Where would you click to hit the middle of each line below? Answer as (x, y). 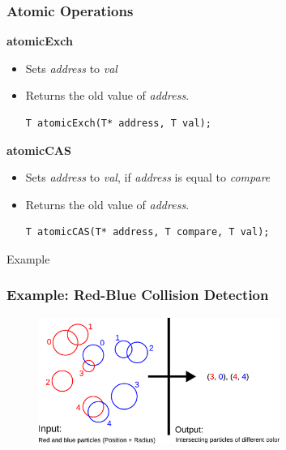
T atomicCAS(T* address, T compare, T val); (147, 232)
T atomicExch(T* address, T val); (118, 123)
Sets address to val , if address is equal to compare (148, 177)
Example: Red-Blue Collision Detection (138, 295)
